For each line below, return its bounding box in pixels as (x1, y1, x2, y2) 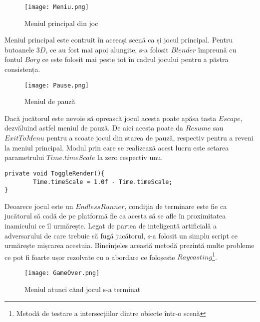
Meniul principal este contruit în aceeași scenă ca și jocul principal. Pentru (4, 34, 233, 45)
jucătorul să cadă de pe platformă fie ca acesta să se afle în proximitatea (4, 210, 226, 221)
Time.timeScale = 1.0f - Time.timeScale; (33, 178, 173, 185)
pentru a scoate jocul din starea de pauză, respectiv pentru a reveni (46, 132, 254, 143)
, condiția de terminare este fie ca (124, 200, 227, 211)
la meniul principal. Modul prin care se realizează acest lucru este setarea (4, 142, 229, 152)
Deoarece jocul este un (4, 200, 73, 211)
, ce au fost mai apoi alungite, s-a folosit (45, 44, 169, 54)
